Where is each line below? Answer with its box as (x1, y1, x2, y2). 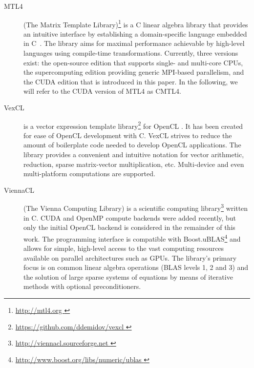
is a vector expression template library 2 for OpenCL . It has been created (23, 119, 243, 131)
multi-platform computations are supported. (23, 168, 155, 179)
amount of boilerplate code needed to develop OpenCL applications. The (23, 140, 241, 150)
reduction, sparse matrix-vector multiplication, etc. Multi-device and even (23, 159, 244, 169)
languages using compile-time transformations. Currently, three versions (23, 48, 238, 58)
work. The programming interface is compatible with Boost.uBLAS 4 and (23, 232, 241, 244)
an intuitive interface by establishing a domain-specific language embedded (23, 28, 247, 39)
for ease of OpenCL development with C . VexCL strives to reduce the (23, 130, 232, 140)
